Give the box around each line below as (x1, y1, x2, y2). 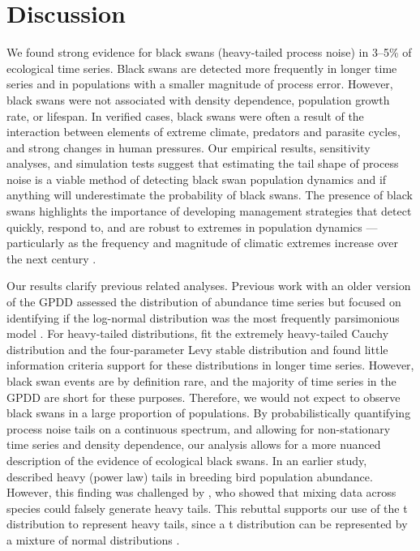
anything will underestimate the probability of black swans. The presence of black (6, 186, 413, 203)
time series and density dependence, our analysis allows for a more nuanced (6, 436, 381, 453)
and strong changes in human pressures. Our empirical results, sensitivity (6, 139, 371, 156)
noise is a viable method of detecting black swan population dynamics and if (6, 170, 387, 187)
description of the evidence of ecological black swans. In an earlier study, (6, 451, 367, 468)
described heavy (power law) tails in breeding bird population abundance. (6, 468, 373, 485)
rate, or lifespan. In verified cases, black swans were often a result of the (6, 107, 364, 124)
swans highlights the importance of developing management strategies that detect (6, 203, 412, 220)
